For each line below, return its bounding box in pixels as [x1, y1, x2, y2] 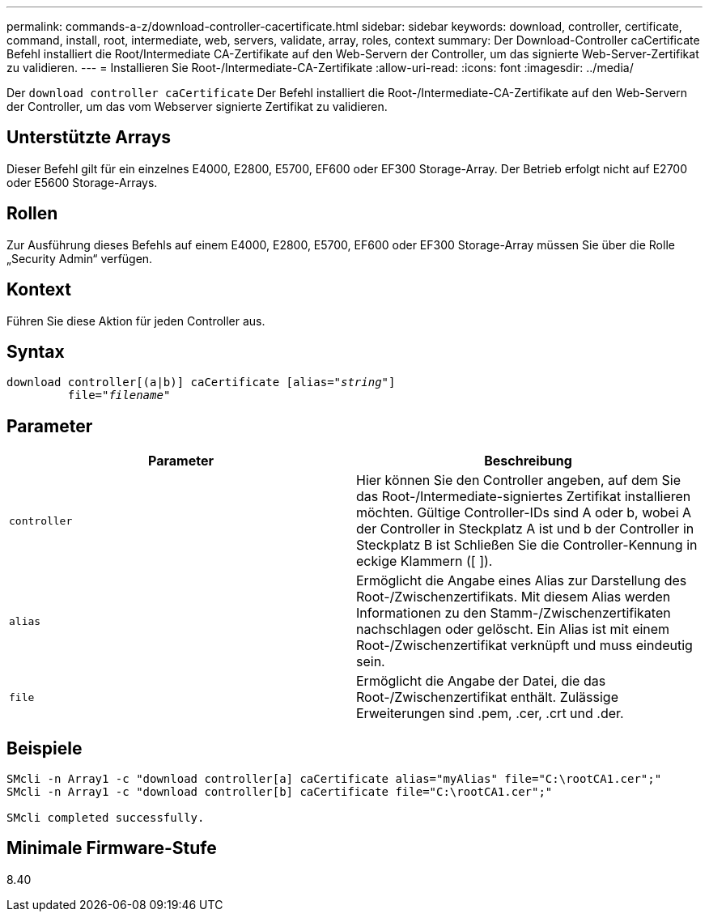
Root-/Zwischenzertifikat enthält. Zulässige [356, 689, 618, 706]
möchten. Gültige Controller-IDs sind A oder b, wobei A [356, 504, 692, 521]
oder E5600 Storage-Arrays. [6, 175, 158, 189]
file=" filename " [67, 389, 171, 402]
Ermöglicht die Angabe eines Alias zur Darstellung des [356, 572, 687, 589]
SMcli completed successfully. [6, 811, 205, 825]
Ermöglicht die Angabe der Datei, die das [356, 673, 606, 690]
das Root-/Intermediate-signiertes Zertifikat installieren [356, 488, 691, 505]
